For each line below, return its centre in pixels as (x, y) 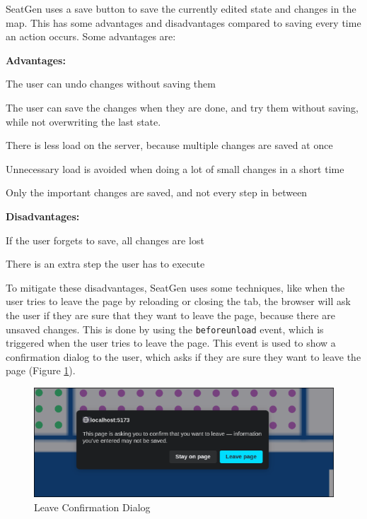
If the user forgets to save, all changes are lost (105, 240)
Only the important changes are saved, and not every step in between (157, 192)
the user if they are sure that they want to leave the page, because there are (170, 315)
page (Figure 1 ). (41, 370)
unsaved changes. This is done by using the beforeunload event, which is (165, 329)
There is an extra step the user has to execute (105, 264)
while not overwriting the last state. (83, 121)
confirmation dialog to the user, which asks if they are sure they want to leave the (183, 356)
